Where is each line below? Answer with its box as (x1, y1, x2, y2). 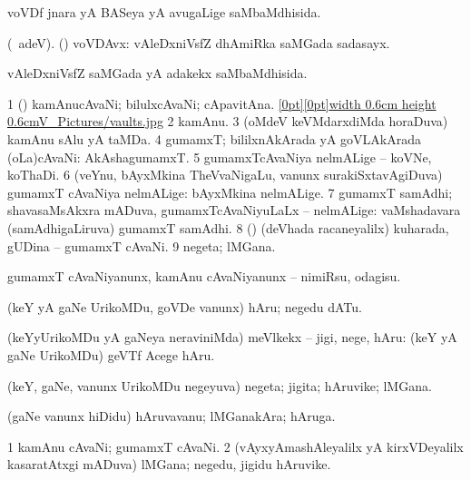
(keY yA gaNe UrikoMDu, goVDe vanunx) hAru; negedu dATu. (7, 297, 362, 316)
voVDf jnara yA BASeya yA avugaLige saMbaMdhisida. (7, 3, 321, 21)
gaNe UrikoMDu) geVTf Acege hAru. (7, 345, 215, 364)
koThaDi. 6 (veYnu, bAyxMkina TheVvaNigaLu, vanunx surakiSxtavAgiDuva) (7, 165, 443, 184)
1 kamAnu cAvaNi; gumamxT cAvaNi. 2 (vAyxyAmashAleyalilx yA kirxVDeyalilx (7, 436, 464, 456)
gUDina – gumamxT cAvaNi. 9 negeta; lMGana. (7, 236, 276, 255)
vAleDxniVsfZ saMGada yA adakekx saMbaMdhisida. (7, 64, 308, 83)
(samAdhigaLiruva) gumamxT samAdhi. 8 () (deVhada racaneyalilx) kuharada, (7, 218, 449, 237)
